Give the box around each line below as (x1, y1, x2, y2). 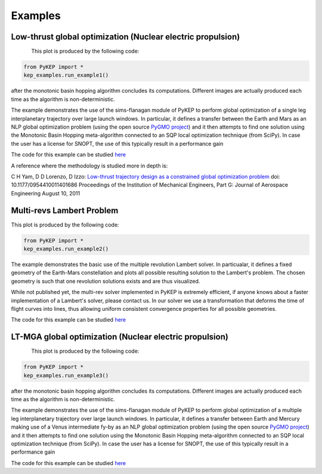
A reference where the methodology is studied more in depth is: (11, 162, 168, 169)
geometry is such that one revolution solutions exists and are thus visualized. (11, 277, 200, 285)
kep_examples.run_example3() (23, 372, 109, 379)
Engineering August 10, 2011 (11, 189, 80, 197)
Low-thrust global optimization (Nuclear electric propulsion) (11, 32, 240, 42)
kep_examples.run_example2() (23, 246, 109, 252)
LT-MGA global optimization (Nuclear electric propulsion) (11, 332, 229, 342)
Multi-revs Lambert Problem (11, 205, 119, 215)
